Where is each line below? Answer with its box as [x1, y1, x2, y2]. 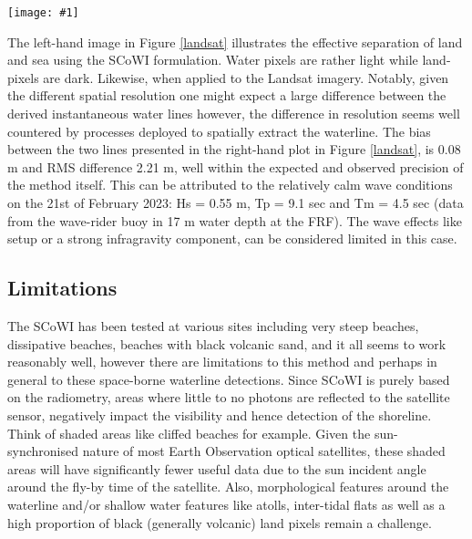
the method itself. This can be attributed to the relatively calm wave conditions [7, 175, 453, 194]
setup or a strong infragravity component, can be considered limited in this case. [7, 229, 457, 248]
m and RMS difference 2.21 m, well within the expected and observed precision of [7, 157, 464, 176]
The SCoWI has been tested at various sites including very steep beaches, [7, 316, 419, 335]
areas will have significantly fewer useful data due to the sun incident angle [7, 459, 426, 478]
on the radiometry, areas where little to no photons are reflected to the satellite [7, 388, 450, 407]
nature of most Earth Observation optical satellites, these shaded [82, 441, 446, 461]
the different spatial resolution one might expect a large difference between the [7, 86, 446, 105]
